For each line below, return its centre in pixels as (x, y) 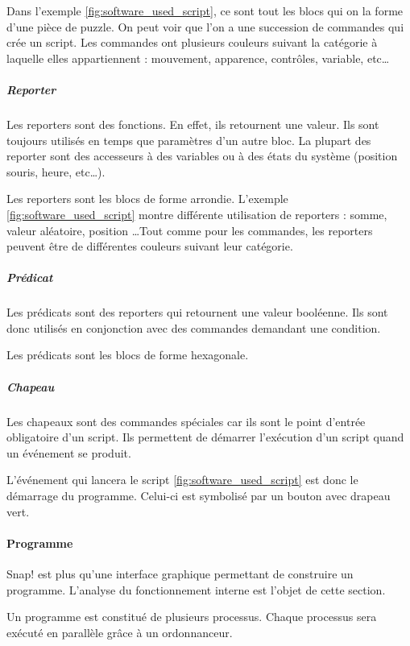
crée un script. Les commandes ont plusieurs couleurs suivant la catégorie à (192, 42)
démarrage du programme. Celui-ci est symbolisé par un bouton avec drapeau (199, 495)
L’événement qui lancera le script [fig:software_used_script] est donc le (182, 480)
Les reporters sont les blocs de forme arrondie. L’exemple (147, 199)
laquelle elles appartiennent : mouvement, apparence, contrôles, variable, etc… (198, 58)
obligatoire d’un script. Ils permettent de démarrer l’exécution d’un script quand (205, 437)
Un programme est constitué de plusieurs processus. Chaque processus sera (192, 617)
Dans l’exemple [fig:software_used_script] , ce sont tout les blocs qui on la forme (205, 10)
